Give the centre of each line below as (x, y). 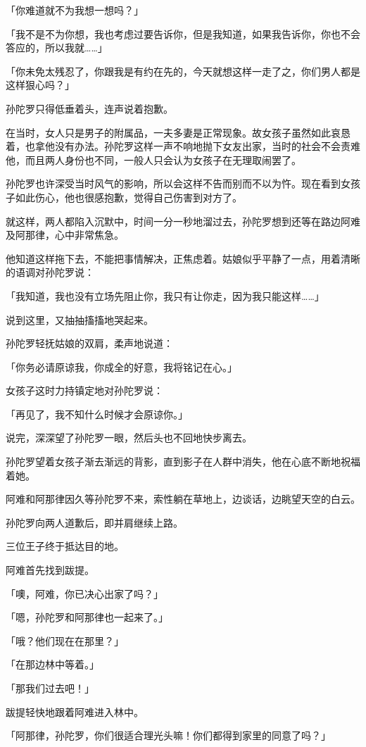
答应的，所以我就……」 (57, 48)
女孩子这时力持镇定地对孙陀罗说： (84, 390)
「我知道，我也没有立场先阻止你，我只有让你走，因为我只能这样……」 (165, 295)
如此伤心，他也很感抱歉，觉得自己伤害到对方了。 (128, 197)
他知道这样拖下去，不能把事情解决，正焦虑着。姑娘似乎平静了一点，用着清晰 (183, 258)
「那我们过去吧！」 (50, 688)
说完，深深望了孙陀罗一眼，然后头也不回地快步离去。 (129, 438)
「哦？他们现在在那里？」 (65, 640)
